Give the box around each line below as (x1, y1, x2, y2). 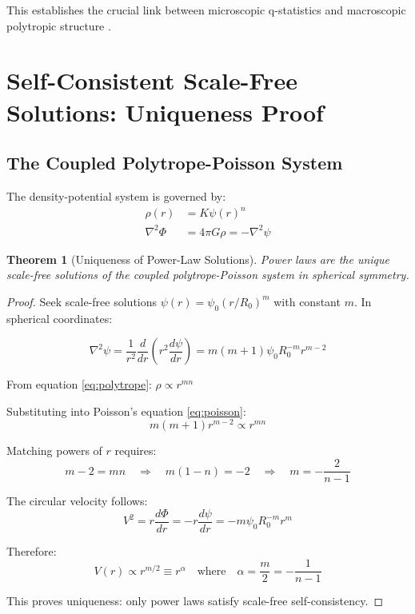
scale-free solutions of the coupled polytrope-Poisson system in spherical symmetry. (6, 266, 409, 283)
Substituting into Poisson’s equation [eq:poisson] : (6, 402, 246, 419)
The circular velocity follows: (6, 492, 148, 509)
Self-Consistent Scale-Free (6, 64, 297, 97)
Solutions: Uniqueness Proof (6, 95, 324, 128)
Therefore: (6, 542, 57, 559)
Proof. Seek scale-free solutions (6, 293, 158, 309)
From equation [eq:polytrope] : (6, 376, 152, 393)
